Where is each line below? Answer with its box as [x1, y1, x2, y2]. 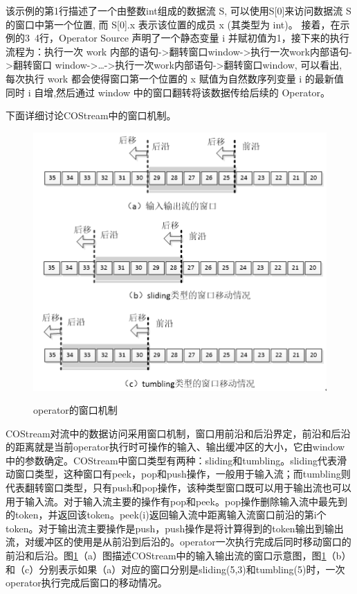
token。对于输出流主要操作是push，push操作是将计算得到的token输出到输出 [6, 521, 344, 535]
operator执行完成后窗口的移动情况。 [6, 575, 167, 590]
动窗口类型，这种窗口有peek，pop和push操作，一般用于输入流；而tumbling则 [6, 466, 351, 481]
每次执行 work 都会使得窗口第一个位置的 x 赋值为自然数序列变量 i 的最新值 [6, 71, 344, 85]
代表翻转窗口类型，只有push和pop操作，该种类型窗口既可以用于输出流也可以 [6, 480, 351, 495]
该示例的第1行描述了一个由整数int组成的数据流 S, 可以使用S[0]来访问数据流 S [6, 3, 351, 17]
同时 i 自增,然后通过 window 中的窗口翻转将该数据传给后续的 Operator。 [6, 85, 331, 99]
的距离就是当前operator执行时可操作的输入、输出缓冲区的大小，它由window [6, 439, 345, 454]
